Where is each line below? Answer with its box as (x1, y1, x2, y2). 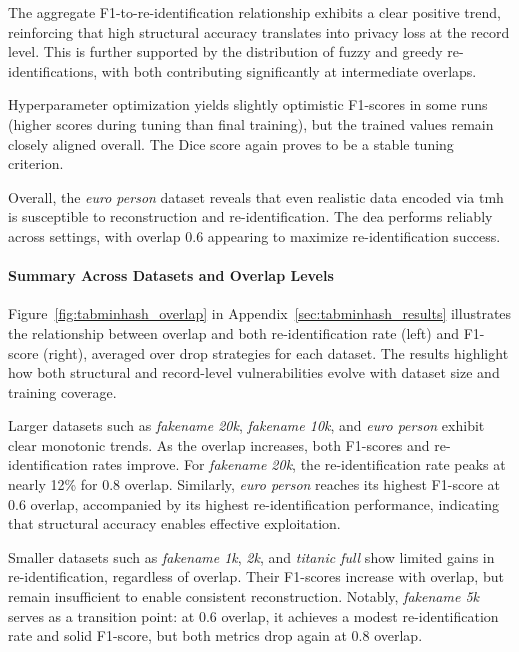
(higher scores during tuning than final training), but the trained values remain (8, 113, 494, 134)
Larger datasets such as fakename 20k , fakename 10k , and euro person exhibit (8, 415, 485, 436)
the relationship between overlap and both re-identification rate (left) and (8, 322, 459, 343)
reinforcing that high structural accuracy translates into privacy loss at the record (8, 21, 510, 42)
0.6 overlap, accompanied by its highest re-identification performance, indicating (8, 493, 500, 514)
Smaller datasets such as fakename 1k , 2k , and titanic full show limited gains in (8, 546, 495, 567)
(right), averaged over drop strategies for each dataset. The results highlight (43, 342, 509, 363)
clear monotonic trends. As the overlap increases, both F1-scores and (8, 434, 430, 455)
